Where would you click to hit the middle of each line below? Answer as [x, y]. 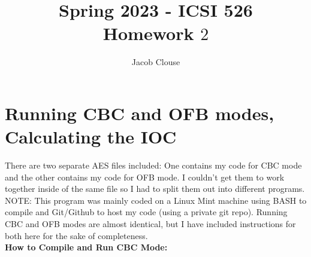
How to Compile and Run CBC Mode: [86, 247]
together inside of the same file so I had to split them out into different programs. [155, 189]
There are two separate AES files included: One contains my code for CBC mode [153, 165]
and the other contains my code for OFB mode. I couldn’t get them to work [145, 177]
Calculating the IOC [91, 137]
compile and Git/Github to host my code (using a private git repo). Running [146, 212]
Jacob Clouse [156, 62]
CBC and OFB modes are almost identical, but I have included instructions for [150, 224]
